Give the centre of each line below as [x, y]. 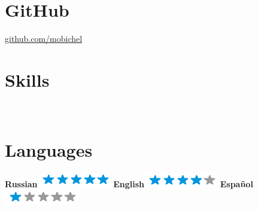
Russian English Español [129, 183]
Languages [49, 149]
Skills [27, 79]
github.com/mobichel [44, 39]
